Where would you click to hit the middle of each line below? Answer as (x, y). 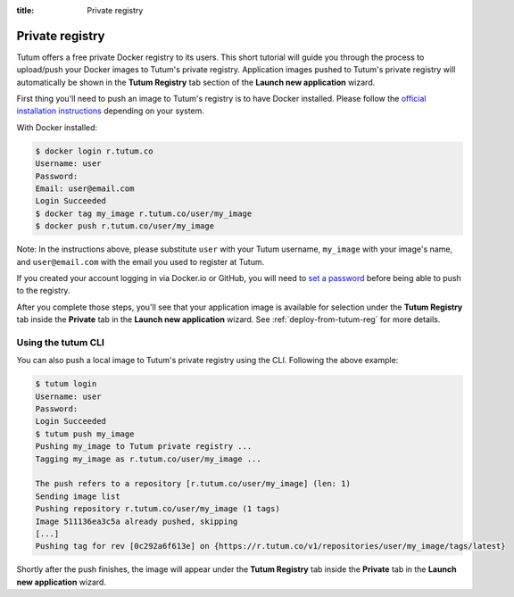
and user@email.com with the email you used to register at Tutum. (141, 261)
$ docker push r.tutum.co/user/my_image (124, 226)
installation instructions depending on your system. (111, 111)
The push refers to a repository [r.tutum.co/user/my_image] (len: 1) (193, 484)
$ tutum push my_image (85, 434)
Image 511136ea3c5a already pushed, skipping (137, 521)
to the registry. (43, 291)
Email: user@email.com (85, 189)
